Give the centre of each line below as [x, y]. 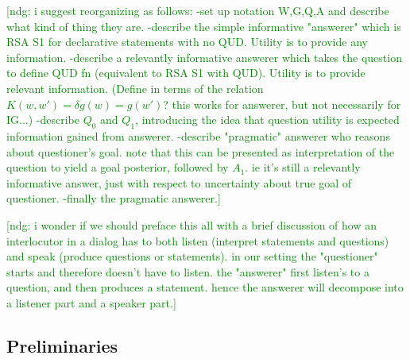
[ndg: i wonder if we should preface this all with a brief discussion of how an [192, 224]
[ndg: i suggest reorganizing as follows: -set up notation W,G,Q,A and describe [198, 10]
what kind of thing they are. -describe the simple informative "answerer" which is [204, 26]
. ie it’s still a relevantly [303, 167]
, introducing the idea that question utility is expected [267, 120]
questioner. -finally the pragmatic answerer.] [114, 198]
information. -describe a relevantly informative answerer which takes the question [204, 57]
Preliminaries [62, 345]
